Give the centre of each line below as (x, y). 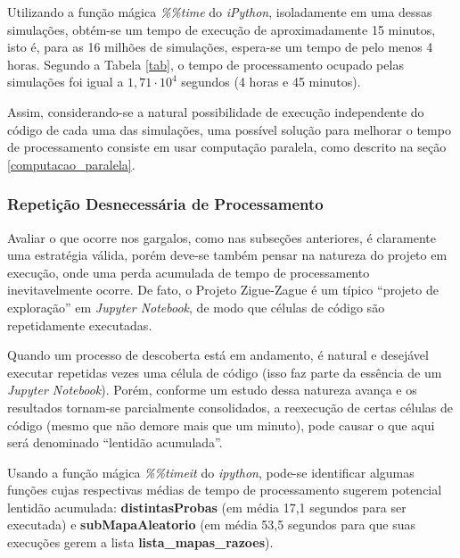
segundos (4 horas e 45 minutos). (271, 82)
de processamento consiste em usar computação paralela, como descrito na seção (227, 147)
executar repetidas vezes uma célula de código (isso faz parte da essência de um (225, 372)
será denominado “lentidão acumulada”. (115, 442)
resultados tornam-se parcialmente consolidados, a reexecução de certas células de (230, 407)
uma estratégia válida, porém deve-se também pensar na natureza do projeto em (227, 255)
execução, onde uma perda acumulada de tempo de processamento (189, 272)
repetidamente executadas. (80, 325)
